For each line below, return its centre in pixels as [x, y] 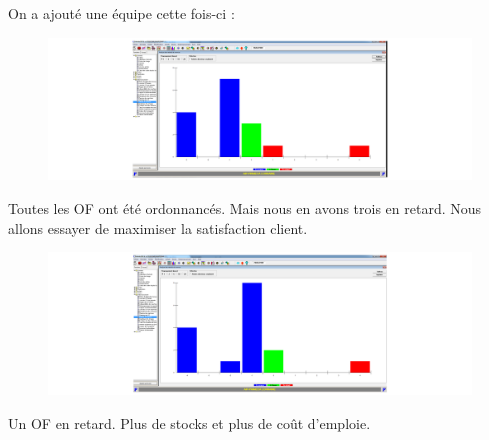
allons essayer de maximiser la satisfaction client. [158, 227]
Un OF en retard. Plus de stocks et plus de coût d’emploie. [189, 422]
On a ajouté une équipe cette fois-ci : [121, 13]
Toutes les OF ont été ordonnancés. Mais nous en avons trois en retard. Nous [245, 208]
